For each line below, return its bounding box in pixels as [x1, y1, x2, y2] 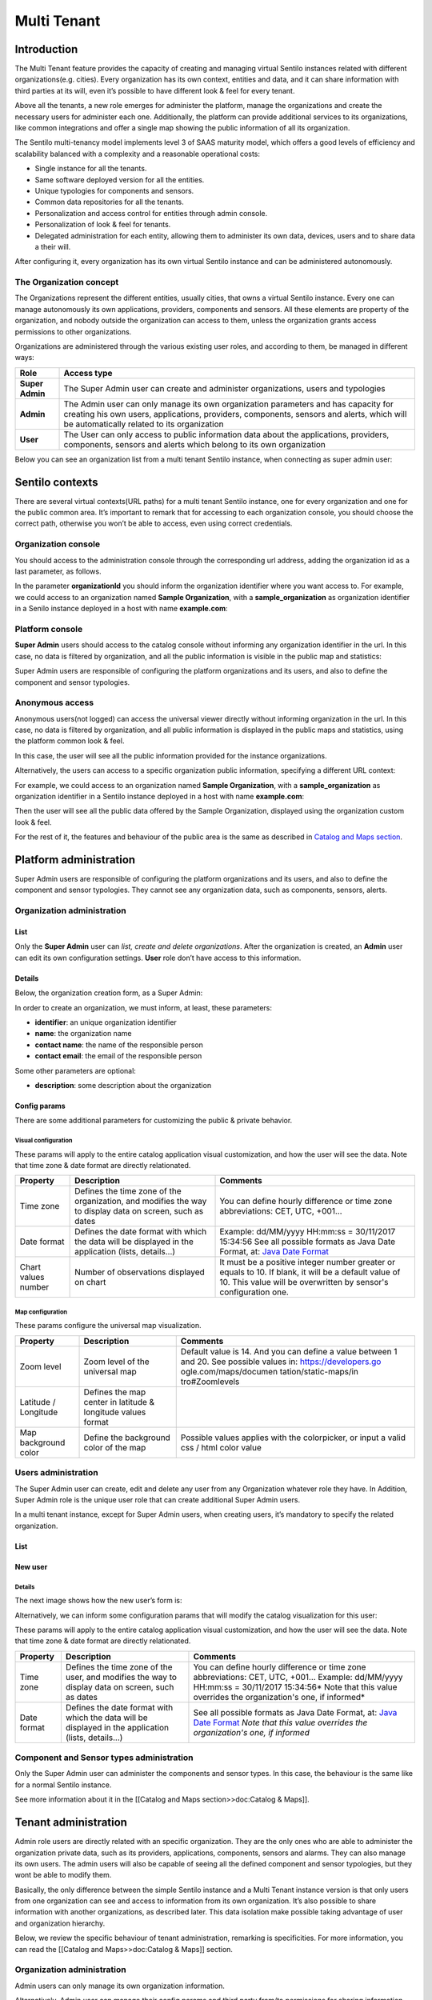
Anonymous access [14, 697, 94, 708]
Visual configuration [14, 1137, 73, 1145]
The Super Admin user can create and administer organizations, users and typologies [63, 382, 386, 394]
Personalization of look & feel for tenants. [34, 220, 171, 230]
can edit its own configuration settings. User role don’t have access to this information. [14, 953, 302, 962]
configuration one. [219, 1286, 290, 1298]
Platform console [14, 623, 83, 634]
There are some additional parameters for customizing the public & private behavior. [14, 1116, 293, 1126]
